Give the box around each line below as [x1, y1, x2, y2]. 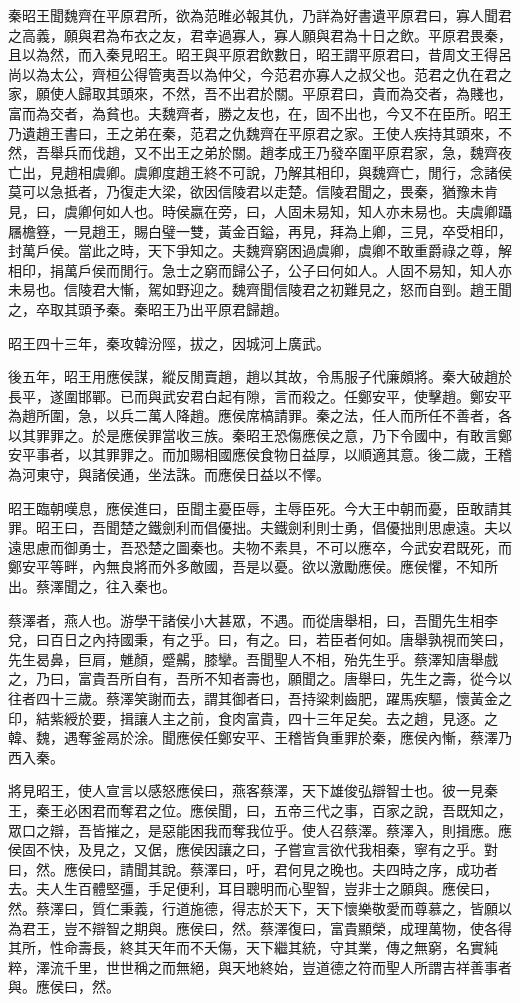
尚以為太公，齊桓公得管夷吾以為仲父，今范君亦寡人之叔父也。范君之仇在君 [8, 63, 498, 84]
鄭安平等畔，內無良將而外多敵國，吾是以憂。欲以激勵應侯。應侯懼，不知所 [8, 556, 498, 577]
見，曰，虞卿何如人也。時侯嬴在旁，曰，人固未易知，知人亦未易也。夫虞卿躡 [8, 200, 512, 221]
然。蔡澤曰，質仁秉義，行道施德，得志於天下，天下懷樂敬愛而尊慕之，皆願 [8, 897, 498, 918]
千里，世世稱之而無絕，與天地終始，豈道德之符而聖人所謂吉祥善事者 [63, 956, 512, 977]
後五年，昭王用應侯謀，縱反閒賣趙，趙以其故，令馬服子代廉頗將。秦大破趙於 [8, 366, 512, 387]
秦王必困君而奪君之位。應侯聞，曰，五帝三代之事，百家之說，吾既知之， [35, 799, 512, 820]
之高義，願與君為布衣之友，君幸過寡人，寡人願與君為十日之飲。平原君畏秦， [8, 24, 512, 45]
